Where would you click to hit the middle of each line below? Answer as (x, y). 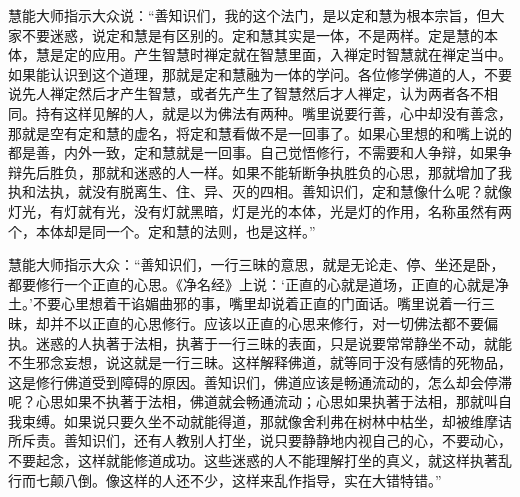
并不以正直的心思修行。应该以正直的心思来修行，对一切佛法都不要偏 (273, 322)
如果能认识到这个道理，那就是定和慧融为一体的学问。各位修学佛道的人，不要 (260, 73)
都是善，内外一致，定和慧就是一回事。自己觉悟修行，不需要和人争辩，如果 (253, 152)
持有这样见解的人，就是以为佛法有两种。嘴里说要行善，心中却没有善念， (273, 112)
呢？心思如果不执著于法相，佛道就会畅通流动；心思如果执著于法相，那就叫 (253, 401)
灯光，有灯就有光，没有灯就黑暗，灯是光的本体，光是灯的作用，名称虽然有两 (260, 210)
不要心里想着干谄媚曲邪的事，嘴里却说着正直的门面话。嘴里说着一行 (256, 303)
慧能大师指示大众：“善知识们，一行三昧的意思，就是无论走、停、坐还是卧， (256, 264)
